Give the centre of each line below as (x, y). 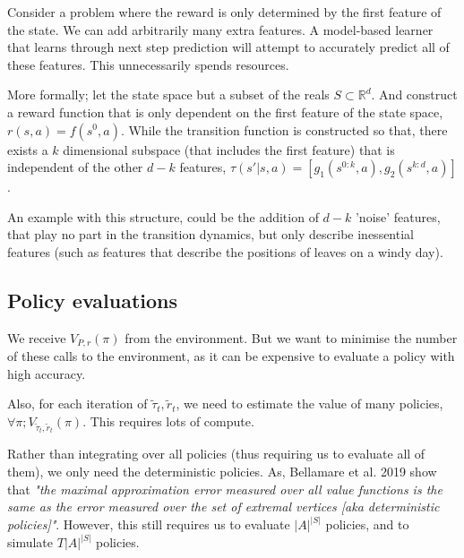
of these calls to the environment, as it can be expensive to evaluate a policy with (231, 356)
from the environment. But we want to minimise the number (291, 337)
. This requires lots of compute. (168, 421)
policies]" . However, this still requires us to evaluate (149, 524)
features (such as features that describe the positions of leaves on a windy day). (225, 251)
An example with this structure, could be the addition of (163, 216)
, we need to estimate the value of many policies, (309, 403)
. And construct (414, 94)
